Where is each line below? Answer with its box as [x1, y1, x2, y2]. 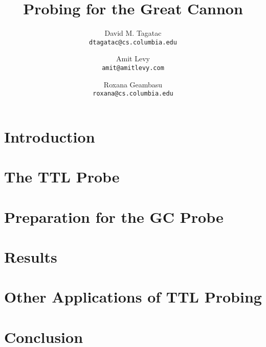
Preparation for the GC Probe [4, 206, 224, 227]
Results [4, 246, 57, 267]
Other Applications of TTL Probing [4, 286, 262, 307]
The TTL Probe [4, 166, 120, 187]
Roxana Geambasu [103, 79, 163, 89]
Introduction [4, 126, 95, 147]
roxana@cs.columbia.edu [93, 90, 173, 98]
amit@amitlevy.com [102, 64, 164, 72]
